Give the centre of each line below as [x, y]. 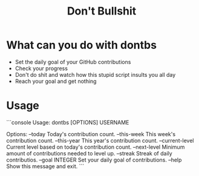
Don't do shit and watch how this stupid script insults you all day [95, 74]
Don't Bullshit [102, 11]
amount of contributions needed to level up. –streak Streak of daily [89, 153]
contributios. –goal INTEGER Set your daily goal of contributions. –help [94, 160]
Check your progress [41, 68]
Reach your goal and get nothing [56, 81]
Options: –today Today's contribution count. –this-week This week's [91, 134]
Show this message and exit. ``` [45, 166]
